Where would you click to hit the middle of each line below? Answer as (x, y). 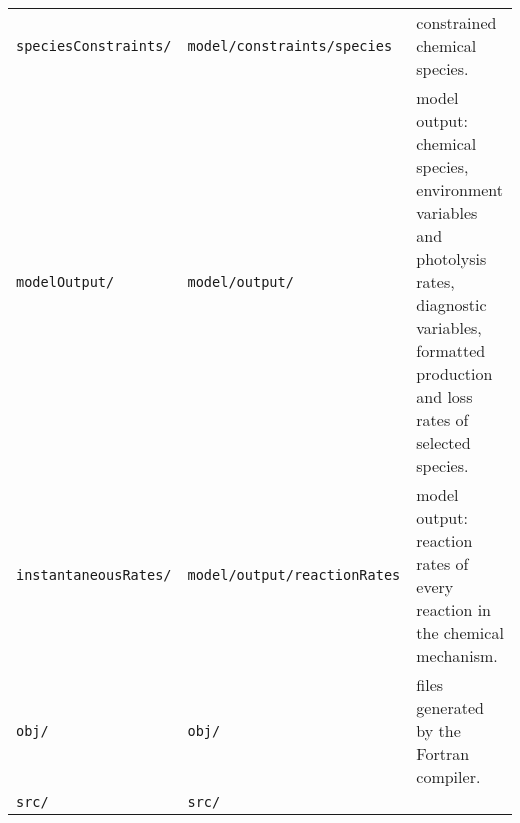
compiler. (448, 776)
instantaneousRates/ (94, 575)
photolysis (451, 258)
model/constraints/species (290, 45)
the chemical (460, 632)
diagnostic (451, 304)
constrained (456, 22)
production (454, 373)
